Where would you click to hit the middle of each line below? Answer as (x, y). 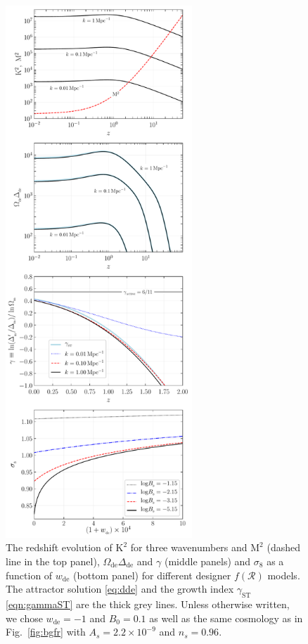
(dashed (283, 547)
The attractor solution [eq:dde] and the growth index (120, 589)
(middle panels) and (207, 561)
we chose (24, 618)
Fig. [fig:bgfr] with (46, 632)
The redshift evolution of (59, 547)
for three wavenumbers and (189, 547)
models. (284, 575)
